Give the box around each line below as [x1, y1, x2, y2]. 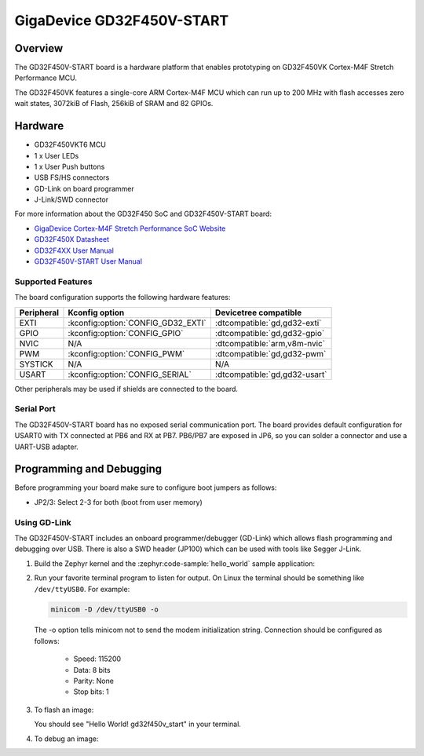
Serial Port [14, 404, 56, 415]
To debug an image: [34, 734, 99, 743]
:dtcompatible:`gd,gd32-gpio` [214, 327, 325, 338]
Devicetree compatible [214, 307, 302, 318]
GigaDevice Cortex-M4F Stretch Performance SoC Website [34, 224, 226, 233]
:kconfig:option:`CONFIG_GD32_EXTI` [68, 317, 207, 328]
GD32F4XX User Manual [34, 246, 114, 255]
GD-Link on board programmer [34, 184, 134, 193]
